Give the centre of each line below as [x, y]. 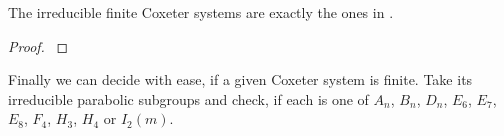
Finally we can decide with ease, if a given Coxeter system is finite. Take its [240, 79]
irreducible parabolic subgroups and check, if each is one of [188, 98]
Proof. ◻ [38, 45]
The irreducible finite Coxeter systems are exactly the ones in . [201, 12]
